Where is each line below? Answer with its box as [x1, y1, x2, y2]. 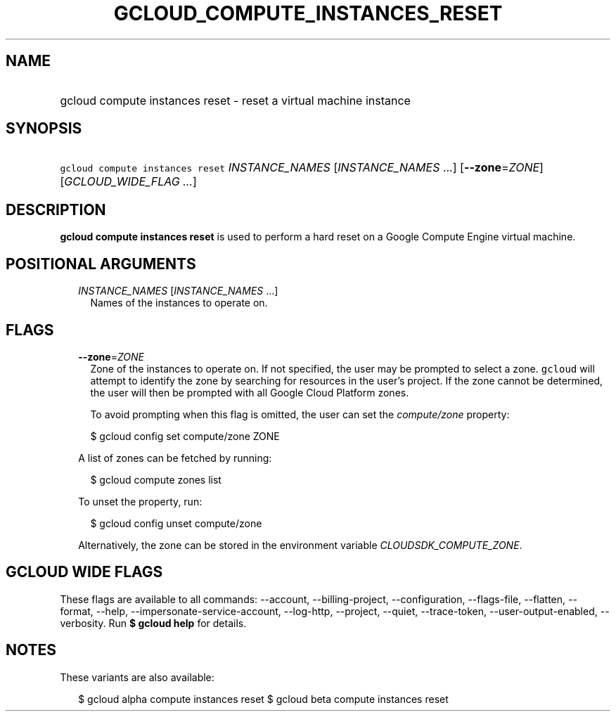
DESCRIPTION [6, 200, 106, 219]
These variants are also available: [60, 671, 214, 683]
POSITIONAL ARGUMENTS [6, 254, 196, 273]
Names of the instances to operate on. [90, 297, 268, 309]
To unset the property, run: [78, 495, 203, 508]
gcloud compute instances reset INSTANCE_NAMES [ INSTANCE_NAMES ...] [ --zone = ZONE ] [60, 160, 544, 175]
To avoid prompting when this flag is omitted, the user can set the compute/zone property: [90, 408, 510, 420]
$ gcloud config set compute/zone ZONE [90, 429, 280, 442]
